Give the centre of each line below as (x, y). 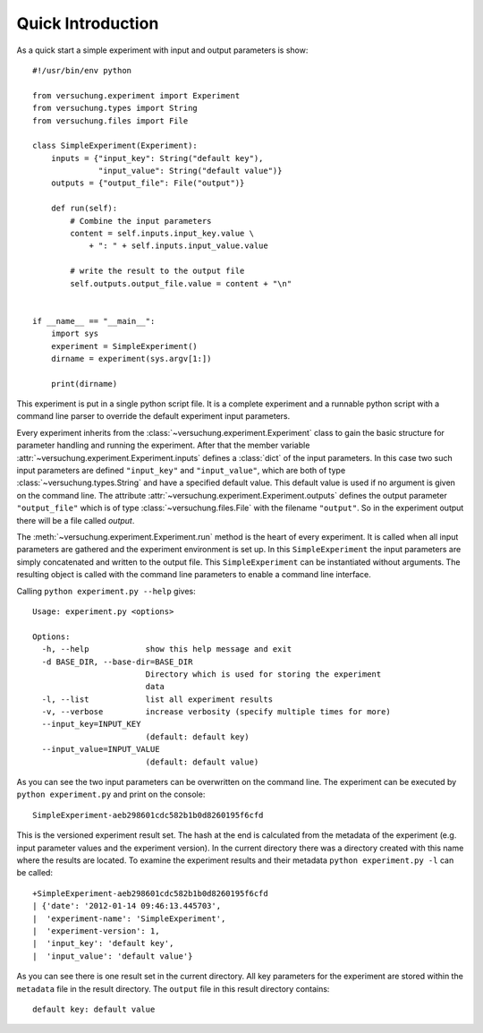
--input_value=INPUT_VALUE (101, 749)
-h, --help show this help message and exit (167, 649)
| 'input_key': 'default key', (103, 943)
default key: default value (94, 1009)
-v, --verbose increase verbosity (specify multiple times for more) (216, 712)
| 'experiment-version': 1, (96, 931)
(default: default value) (202, 762)
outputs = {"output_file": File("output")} (148, 183)
